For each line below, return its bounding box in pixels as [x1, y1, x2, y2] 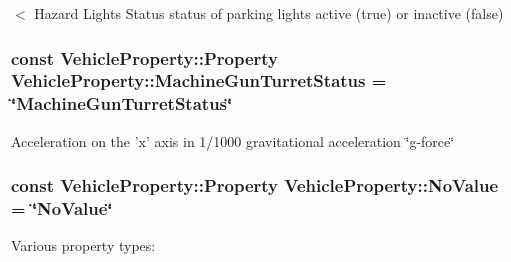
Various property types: [11, 235, 156, 256]
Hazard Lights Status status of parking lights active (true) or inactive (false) [34, 3, 504, 23]
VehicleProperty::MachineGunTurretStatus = [11, 68, 387, 93]
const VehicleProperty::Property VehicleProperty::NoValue [11, 173, 499, 198]
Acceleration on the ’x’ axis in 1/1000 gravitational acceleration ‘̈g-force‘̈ [11, 130, 455, 151]
